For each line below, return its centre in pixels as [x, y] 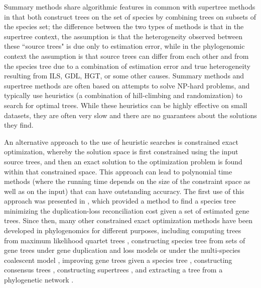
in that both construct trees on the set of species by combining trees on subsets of [130, 16]
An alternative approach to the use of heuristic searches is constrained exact [121, 141]
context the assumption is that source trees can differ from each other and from [126, 56]
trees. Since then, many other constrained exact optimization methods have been [128, 220]
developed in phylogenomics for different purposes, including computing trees [123, 230]
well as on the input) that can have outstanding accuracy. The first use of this [124, 191]
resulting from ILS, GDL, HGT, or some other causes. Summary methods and [124, 76]
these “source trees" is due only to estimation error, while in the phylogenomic [124, 46]
